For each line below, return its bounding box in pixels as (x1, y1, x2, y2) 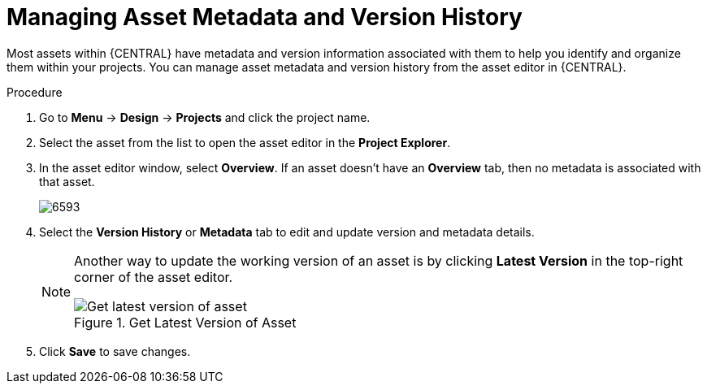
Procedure (7, 84, 63, 99)
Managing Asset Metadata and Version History (7, 3, 523, 31)
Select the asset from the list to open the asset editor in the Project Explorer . (39, 135, 451, 149)
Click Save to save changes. (39, 344, 191, 358)
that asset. (39, 174, 95, 188)
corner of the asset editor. (74, 268, 233, 285)
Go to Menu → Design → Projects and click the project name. (39, 110, 371, 124)
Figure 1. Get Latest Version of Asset (74, 314, 297, 331)
